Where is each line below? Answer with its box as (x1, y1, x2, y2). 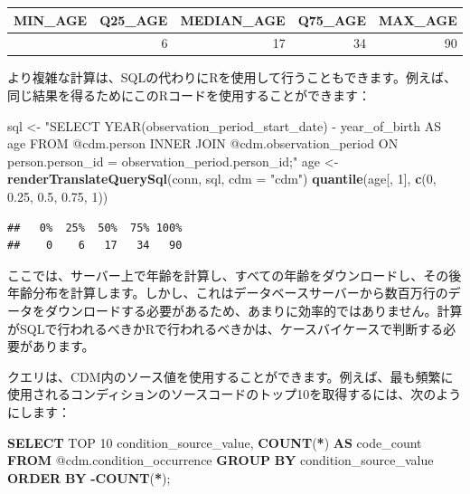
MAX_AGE (379, 10, 457, 29)
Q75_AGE (297, 10, 366, 29)
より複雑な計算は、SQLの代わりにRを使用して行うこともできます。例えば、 (7, 68, 457, 87)
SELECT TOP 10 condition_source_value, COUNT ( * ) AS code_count (7, 432, 422, 451)
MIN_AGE (14, 10, 88, 29)
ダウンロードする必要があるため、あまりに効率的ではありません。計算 (44, 300, 463, 319)
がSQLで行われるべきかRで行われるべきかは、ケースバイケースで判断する (7, 318, 444, 337)
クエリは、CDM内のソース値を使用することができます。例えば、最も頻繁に (7, 366, 454, 385)
